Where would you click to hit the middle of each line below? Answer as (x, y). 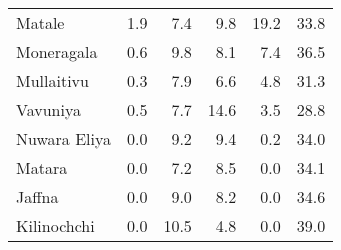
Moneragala (57, 51)
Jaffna (37, 196)
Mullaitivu (52, 80)
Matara (42, 167)
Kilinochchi (55, 225)
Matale (40, 22)
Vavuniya (48, 109)
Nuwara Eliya (63, 138)
